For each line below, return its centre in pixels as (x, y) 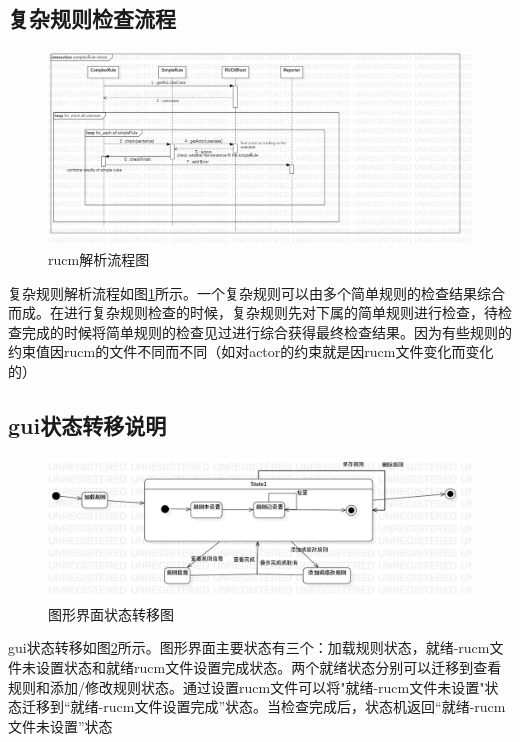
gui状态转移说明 (87, 424)
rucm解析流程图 (99, 258)
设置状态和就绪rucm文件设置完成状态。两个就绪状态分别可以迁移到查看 (268, 666)
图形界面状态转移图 (111, 613)
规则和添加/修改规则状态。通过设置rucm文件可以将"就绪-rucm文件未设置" (246, 686)
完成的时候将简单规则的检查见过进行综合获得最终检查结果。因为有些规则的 (266, 331)
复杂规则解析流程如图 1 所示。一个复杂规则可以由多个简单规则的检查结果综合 (256, 292)
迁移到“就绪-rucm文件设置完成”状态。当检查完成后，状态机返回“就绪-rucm (263, 706)
